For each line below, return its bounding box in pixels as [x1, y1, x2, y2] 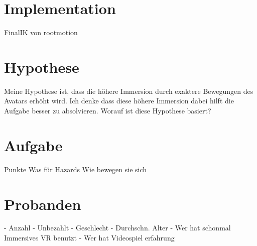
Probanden [4, 193, 81, 214]
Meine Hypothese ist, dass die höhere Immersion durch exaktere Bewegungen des [4, 85, 253, 96]
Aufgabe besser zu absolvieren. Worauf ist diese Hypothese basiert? [4, 105, 211, 116]
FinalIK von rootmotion [4, 27, 78, 38]
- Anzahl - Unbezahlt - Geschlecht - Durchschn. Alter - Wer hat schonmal [4, 222, 231, 233]
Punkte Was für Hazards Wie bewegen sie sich [4, 164, 147, 174]
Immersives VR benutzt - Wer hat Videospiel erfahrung [4, 232, 175, 243]
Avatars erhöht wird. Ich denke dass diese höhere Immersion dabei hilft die [4, 95, 234, 106]
